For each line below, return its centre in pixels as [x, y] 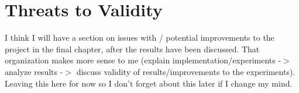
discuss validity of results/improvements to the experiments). [186, 71]
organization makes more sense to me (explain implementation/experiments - [143, 60]
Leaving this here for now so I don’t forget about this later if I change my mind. [149, 83]
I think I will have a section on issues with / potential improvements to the [140, 37]
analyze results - [34, 71]
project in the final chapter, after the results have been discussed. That [132, 49]
